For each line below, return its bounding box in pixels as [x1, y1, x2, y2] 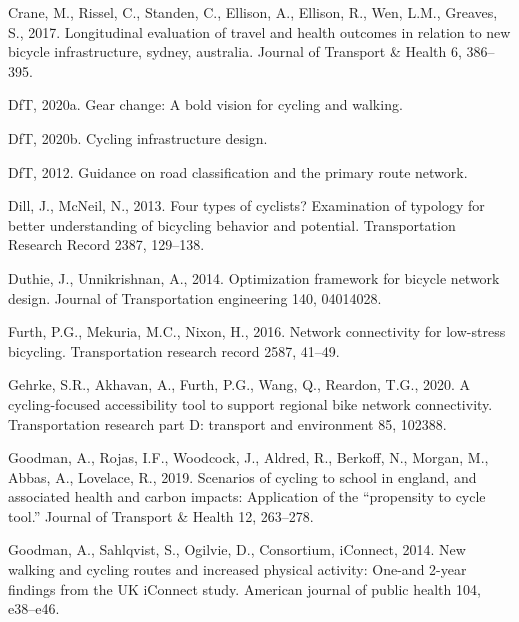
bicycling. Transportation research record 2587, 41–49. [8, 340, 340, 361]
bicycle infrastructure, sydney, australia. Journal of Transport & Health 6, [8, 41, 462, 62]
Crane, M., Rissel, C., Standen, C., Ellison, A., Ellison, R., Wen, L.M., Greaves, [8, 2, 498, 22]
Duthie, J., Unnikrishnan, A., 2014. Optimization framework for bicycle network [8, 267, 500, 288]
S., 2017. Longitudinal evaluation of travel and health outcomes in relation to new [8, 21, 511, 42]
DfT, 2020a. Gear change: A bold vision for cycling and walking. [8, 94, 403, 115]
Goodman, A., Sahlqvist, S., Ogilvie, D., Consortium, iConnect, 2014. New [8, 539, 466, 560]
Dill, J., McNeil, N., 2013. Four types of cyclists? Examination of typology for [8, 195, 485, 216]
